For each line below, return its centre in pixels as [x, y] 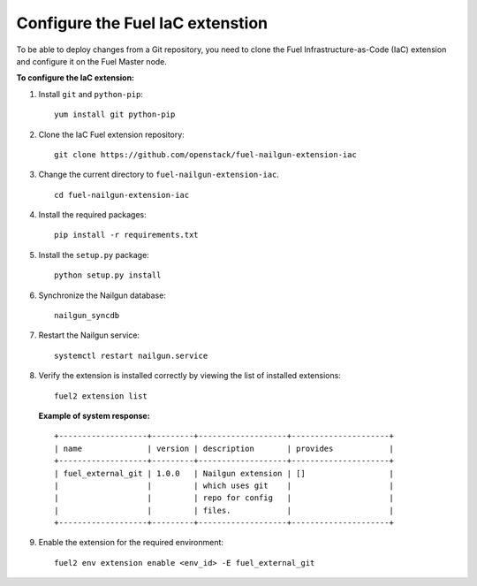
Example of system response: [94, 415]
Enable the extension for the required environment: [131, 543]
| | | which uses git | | [224, 485]
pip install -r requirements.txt [126, 235]
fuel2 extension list [101, 396]
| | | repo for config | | [224, 498]
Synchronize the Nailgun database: [102, 295]
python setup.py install [108, 275]
